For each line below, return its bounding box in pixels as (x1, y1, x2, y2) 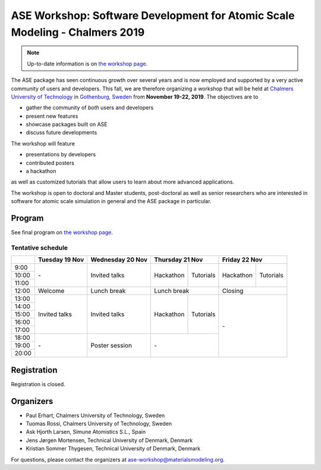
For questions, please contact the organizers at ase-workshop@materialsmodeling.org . (11, 456, 225, 463)
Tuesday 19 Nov (37, 255, 84, 264)
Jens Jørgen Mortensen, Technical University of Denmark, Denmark (26, 437, 193, 444)
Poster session (90, 342, 132, 350)
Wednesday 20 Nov (90, 255, 148, 264)
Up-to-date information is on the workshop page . (27, 60, 148, 67)
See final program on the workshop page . (11, 229, 113, 236)
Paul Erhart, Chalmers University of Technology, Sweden (26, 412, 165, 419)
